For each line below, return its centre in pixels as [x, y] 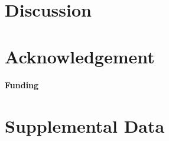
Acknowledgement [80, 56]
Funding [22, 85]
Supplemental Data [85, 126]
